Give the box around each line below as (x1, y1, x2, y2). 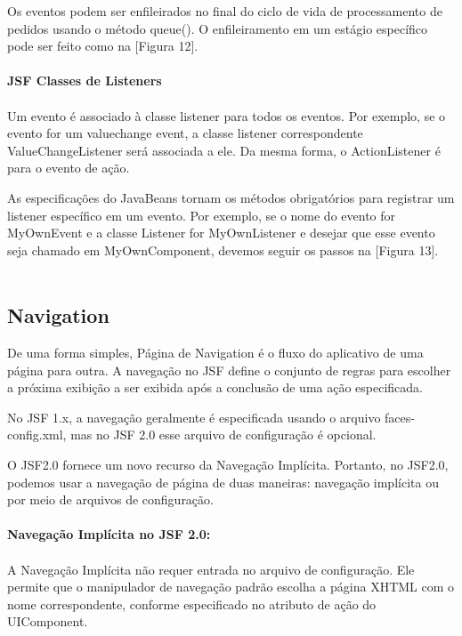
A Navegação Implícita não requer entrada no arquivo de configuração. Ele (7, 560, 415, 578)
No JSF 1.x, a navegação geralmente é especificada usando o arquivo (7, 407, 381, 426)
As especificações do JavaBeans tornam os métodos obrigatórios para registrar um (7, 188, 455, 206)
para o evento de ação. (7, 158, 130, 177)
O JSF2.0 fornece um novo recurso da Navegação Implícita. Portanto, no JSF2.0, (7, 455, 449, 474)
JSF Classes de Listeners (7, 71, 162, 90)
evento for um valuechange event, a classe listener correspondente (7, 124, 363, 142)
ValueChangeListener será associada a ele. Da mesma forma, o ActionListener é (7, 141, 441, 159)
